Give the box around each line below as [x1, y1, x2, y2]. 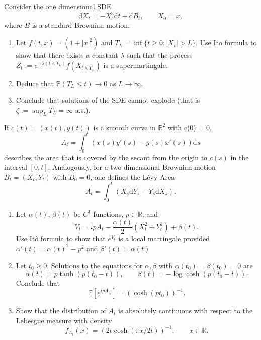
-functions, [91, 208, 124, 219]
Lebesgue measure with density [16, 315, 112, 325]
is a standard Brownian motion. [32, 19, 130, 30]
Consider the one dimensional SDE [4, 1, 112, 11]
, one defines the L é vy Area [90, 171, 175, 182]
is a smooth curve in [93, 122, 156, 132]
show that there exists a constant [16, 50, 118, 60]
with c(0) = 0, [167, 122, 212, 132]
